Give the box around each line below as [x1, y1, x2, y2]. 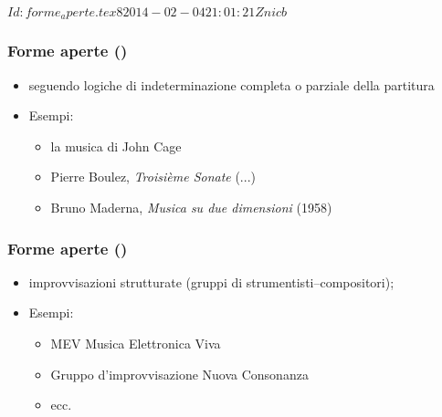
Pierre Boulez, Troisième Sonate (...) [50, 167, 256, 186]
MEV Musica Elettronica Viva [50, 334, 221, 353]
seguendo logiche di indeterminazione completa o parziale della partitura [28, 75, 435, 94]
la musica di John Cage [50, 136, 182, 155]
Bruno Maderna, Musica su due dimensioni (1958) [50, 198, 332, 217]
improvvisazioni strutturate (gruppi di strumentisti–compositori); [28, 272, 395, 291]
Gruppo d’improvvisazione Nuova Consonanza [50, 364, 309, 383]
